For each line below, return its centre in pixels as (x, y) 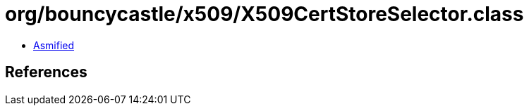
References (46, 72)
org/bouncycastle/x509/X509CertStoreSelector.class (264, 14)
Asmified (54, 45)
